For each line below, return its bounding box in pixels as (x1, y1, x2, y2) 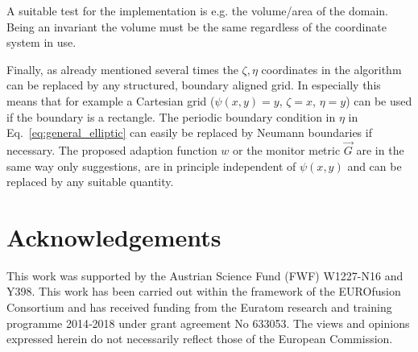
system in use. (6, 34, 77, 51)
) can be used (346, 92, 412, 109)
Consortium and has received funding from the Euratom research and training (6, 299, 392, 316)
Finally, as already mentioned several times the (6, 60, 238, 77)
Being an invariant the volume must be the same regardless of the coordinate (6, 18, 387, 35)
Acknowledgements (6, 220, 221, 253)
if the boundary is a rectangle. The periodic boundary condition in (6, 108, 336, 125)
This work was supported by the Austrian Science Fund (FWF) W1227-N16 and (6, 267, 404, 284)
